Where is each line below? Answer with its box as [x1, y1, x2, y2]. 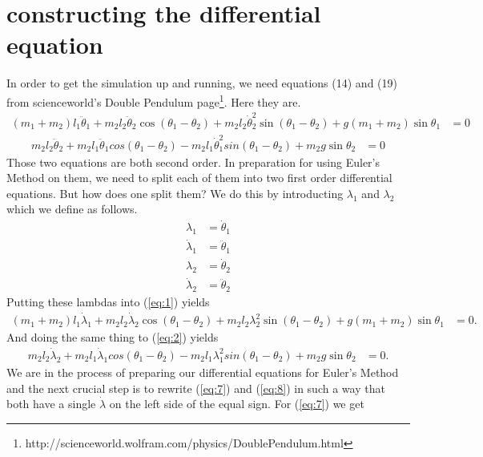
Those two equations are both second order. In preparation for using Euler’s [6, 153, 380, 170]
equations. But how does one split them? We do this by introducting [6, 184, 344, 201]
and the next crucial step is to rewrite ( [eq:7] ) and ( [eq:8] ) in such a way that [6, 379, 385, 396]
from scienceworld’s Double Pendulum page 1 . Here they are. [6, 91, 301, 110]
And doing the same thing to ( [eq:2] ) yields [6, 329, 219, 346]
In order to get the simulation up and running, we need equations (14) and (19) [6, 75, 397, 91]
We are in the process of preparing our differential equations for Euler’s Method [6, 363, 399, 380]
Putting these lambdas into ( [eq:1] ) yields [6, 293, 210, 310]
